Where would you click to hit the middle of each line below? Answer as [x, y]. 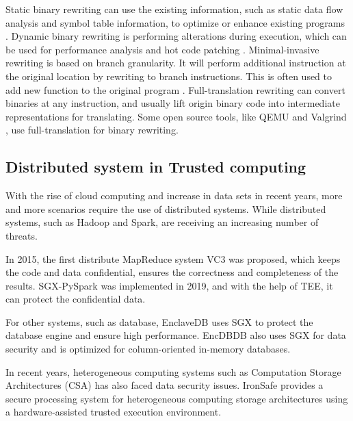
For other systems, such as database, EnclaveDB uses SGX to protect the [159, 321]
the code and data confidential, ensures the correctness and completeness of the [172, 272]
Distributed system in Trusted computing [156, 167]
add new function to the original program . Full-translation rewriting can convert [175, 89]
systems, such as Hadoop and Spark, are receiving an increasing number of [162, 222]
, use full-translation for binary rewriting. [92, 130]
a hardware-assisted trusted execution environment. [114, 412]
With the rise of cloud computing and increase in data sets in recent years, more [174, 195]
